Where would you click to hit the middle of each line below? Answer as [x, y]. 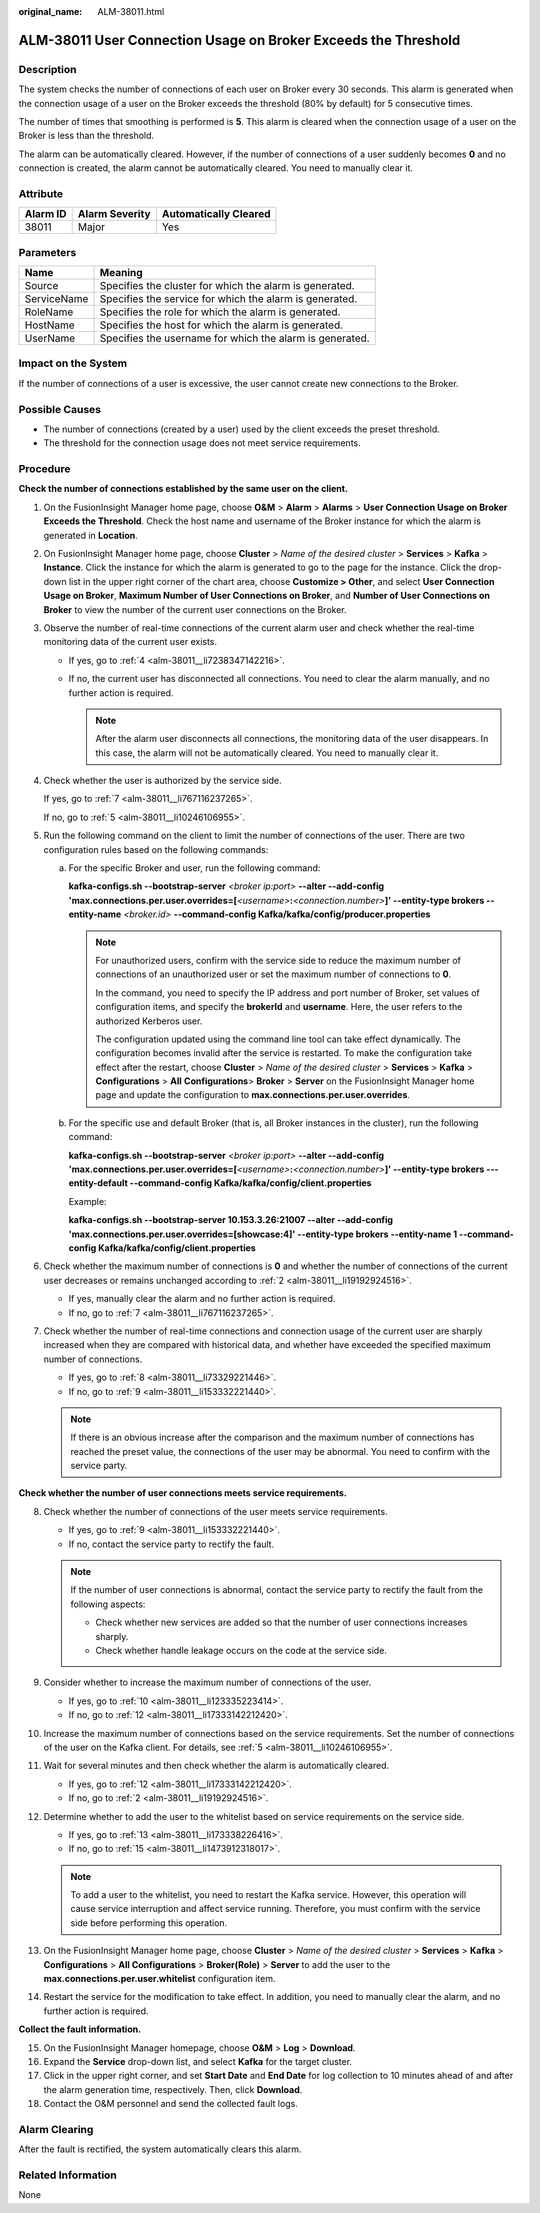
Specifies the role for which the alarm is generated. [220, 312]
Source [41, 285]
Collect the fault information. [80, 2029]
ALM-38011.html [131, 11]
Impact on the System [73, 363]
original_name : [50, 11]
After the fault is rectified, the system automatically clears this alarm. [160, 2149]
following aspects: [108, 1604]
